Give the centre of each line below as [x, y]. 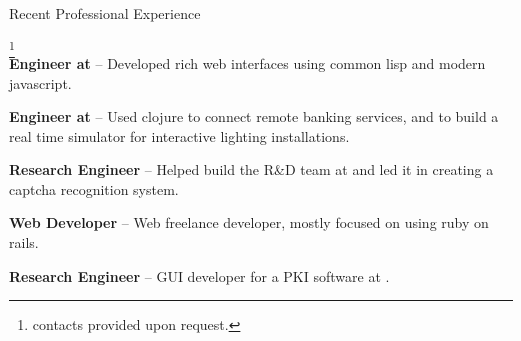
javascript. [40, 82]
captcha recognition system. [94, 188]
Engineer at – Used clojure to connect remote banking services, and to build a [254, 116]
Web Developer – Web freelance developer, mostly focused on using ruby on [249, 222]
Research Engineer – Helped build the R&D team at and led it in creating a [251, 169]
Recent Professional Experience [105, 13]
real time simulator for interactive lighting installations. [179, 135]
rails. [24, 242]
